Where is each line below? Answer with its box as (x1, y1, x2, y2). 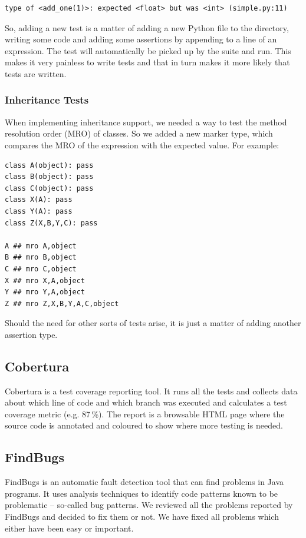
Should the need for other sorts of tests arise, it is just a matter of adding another (5, 317, 301, 329)
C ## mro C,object (5, 264, 77, 273)
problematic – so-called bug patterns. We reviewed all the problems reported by (5, 499, 293, 511)
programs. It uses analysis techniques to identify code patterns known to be (5, 487, 278, 499)
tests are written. (5, 67, 67, 79)
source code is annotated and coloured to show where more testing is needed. (5, 419, 283, 431)
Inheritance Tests (5, 92, 89, 107)
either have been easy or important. (5, 522, 134, 534)
